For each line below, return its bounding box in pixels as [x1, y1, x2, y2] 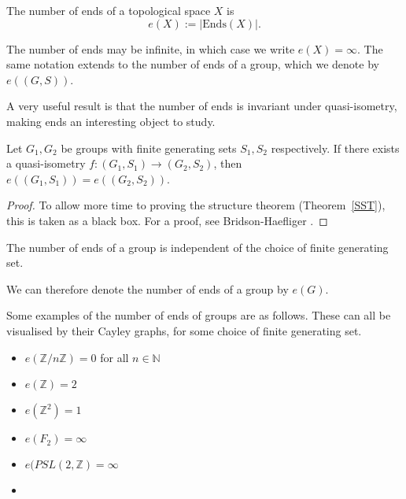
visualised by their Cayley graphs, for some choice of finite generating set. [6, 322, 362, 338]
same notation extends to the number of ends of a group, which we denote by [6, 56, 379, 72]
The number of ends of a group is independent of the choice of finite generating [6, 238, 389, 255]
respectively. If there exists [271, 139, 400, 156]
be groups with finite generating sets [61, 139, 237, 156]
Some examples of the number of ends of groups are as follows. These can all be [6, 307, 391, 323]
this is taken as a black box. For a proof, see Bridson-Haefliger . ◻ [6, 212, 328, 228]
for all [100, 349, 129, 365]
